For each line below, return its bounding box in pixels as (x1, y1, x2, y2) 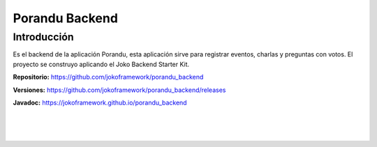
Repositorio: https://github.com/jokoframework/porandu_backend (13, 73, 204, 82)
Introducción (13, 31, 74, 43)
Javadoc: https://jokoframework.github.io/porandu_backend (13, 98, 188, 107)
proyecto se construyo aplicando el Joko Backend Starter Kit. (13, 60, 190, 68)
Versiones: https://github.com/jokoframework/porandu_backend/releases (13, 86, 226, 94)
